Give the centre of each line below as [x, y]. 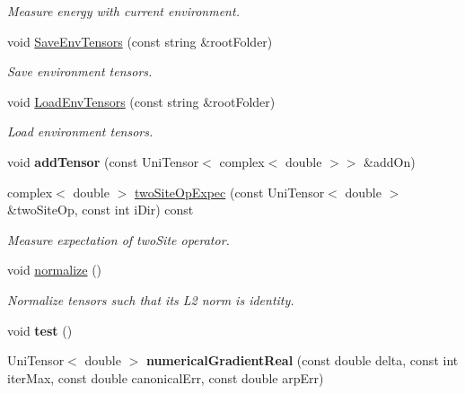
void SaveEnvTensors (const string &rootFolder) [140, 41]
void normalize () [55, 270]
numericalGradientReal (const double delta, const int [302, 360]
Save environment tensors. [80, 71]
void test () [40, 330]
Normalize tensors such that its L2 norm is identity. [151, 299]
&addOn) [390, 161]
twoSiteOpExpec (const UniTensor [229, 192]
